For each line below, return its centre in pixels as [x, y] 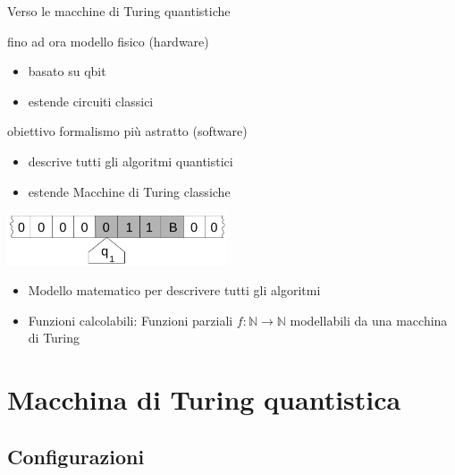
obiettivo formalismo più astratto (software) [127, 131]
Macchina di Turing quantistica [204, 399]
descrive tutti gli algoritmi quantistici [131, 161]
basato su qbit [67, 71]
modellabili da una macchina [369, 320]
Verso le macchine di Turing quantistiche [119, 11]
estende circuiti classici [91, 101]
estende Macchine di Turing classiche [129, 191]
